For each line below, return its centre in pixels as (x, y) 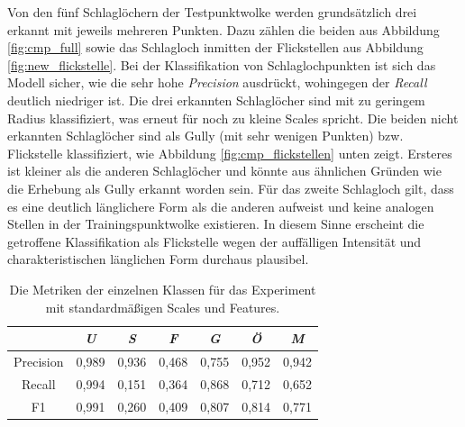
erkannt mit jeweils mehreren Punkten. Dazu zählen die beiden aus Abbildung (223, 29)
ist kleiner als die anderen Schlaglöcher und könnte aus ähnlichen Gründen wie (224, 171)
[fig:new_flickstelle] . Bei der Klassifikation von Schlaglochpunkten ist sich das (222, 64)
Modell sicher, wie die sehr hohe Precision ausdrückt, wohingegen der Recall (217, 82)
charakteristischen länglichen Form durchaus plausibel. (158, 259)
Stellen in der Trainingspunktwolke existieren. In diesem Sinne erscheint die (216, 224)
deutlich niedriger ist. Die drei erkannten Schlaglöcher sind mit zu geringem (216, 100)
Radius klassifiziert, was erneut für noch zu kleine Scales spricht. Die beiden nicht (233, 118)
